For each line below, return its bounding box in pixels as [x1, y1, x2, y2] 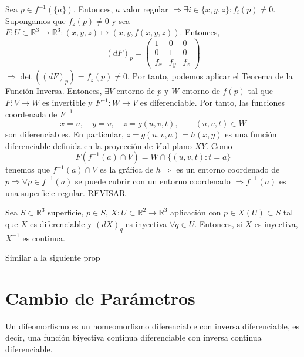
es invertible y [42, 96, 93, 108]
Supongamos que [5, 14, 66, 26]
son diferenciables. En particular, [5, 128, 124, 140]
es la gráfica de [100, 163, 154, 176]
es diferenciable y [30, 217, 92, 230]
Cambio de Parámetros [5, 285, 195, 309]
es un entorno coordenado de [176, 163, 280, 176]
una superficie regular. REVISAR [5, 186, 126, 198]
